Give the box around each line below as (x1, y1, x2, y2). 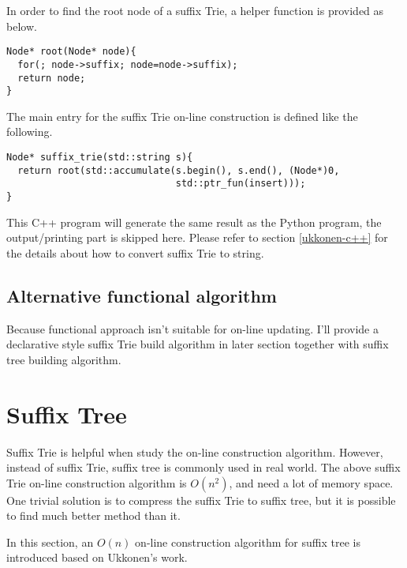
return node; (17, 72, 86, 84)
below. (6, 17, 37, 34)
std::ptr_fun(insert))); (175, 178, 306, 190)
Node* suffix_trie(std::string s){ (6, 152, 193, 163)
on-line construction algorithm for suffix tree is (135, 533, 360, 550)
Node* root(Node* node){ (6, 46, 136, 58)
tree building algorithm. (6, 351, 121, 367)
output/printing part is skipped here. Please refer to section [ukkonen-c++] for (6, 229, 388, 246)
